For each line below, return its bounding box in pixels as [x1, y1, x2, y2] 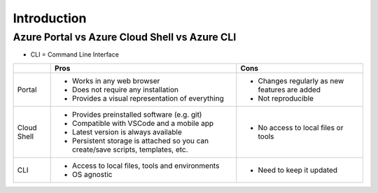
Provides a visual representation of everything [72, 93, 224, 103]
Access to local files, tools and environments [72, 161, 220, 171]
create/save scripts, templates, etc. [72, 144, 188, 154]
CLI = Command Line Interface [30, 50, 119, 59]
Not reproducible [258, 93, 314, 103]
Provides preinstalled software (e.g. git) [72, 109, 202, 119]
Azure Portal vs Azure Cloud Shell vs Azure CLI [13, 31, 237, 43]
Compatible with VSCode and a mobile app [72, 118, 214, 128]
